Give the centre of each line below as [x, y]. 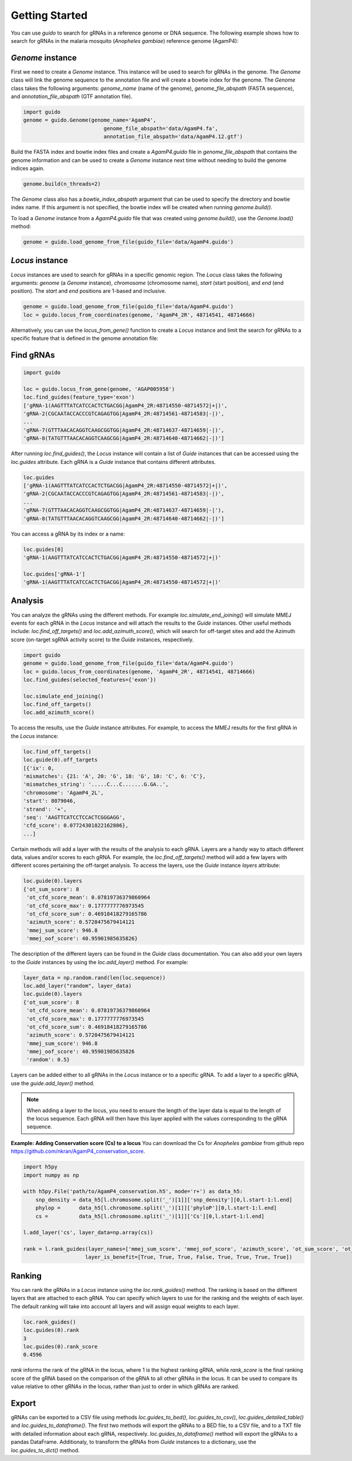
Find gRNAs [33, 355]
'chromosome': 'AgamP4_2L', [63, 792]
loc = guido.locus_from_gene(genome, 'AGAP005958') [99, 389]
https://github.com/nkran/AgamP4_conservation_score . [78, 1152]
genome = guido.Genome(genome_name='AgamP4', [90, 120]
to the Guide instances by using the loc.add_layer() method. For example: [100, 962]
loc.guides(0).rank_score [60, 1346]
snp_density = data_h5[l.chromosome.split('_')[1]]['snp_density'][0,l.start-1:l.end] [164, 1200]
